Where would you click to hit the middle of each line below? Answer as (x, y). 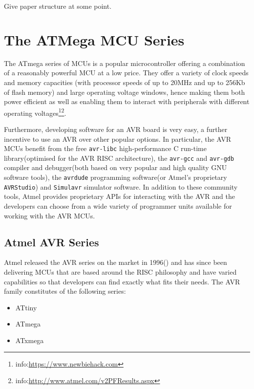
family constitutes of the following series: (65, 291)
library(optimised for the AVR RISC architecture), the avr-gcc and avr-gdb (119, 158)
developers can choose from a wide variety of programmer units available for (118, 205)
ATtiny (26, 307)
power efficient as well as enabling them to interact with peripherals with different (127, 101)
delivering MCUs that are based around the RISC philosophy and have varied (120, 271)
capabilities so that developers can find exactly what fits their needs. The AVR (122, 281)
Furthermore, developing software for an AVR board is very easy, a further (116, 129)
